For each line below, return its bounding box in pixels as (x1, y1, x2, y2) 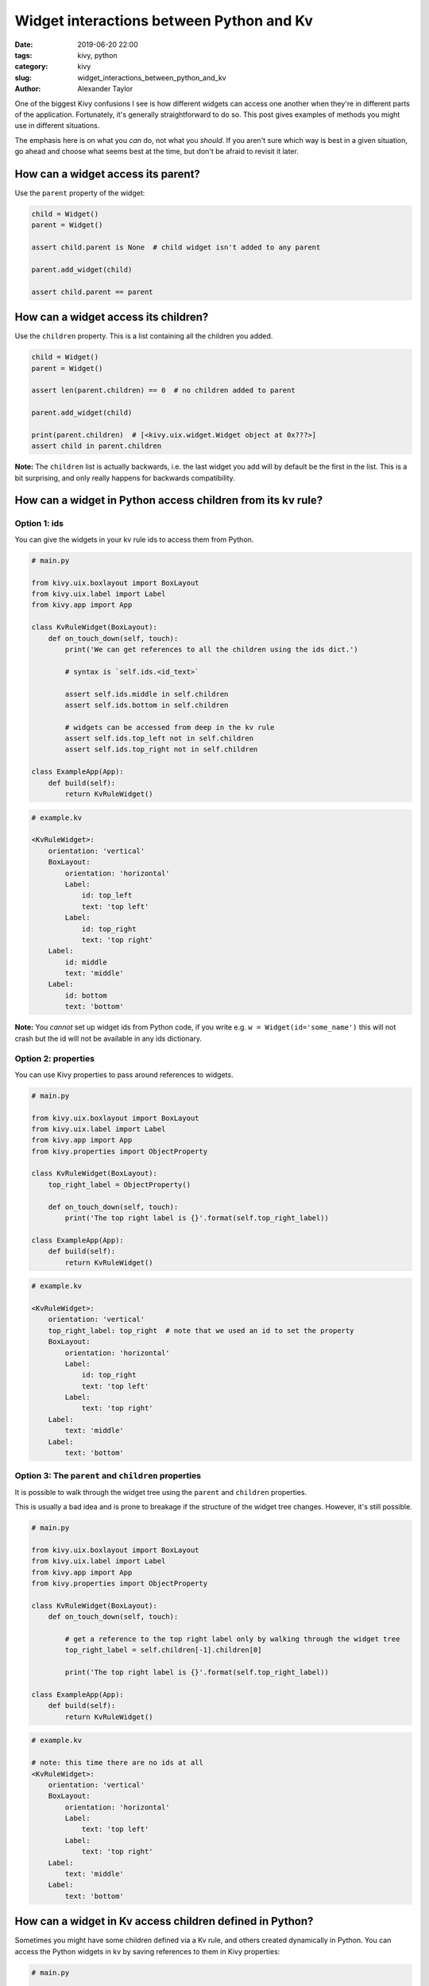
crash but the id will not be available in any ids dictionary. (14, 1034, 203, 1043)
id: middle (64, 957, 107, 967)
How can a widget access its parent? (14, 167, 200, 180)
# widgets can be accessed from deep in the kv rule (64, 723, 275, 732)
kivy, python (77, 50, 118, 60)
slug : (14, 72, 32, 83)
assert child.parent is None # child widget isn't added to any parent (31, 243, 321, 252)
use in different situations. (14, 121, 100, 130)
